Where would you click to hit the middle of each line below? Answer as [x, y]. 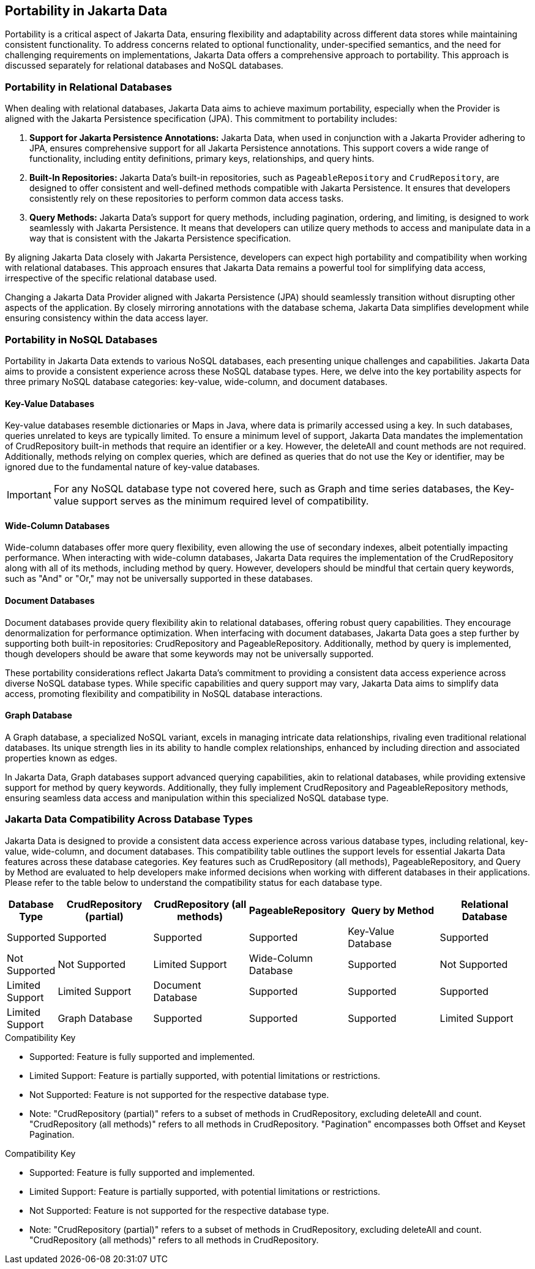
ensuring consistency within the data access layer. [107, 318]
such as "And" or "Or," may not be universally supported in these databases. [159, 579]
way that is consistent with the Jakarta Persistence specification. [160, 238]
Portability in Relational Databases [88, 87]
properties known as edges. [61, 758]
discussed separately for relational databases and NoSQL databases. [144, 66]
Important [29, 495]
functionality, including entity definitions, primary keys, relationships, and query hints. [202, 159]
